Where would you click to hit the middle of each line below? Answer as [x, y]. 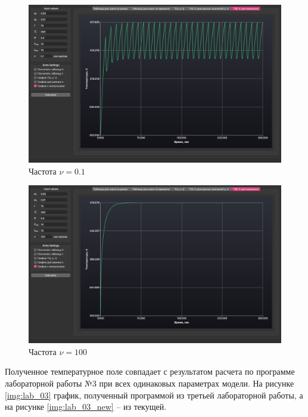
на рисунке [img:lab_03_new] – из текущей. [86, 407]
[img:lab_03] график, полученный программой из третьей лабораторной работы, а [154, 395]
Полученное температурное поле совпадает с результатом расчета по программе [150, 371]
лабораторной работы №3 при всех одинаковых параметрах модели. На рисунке [150, 383]
